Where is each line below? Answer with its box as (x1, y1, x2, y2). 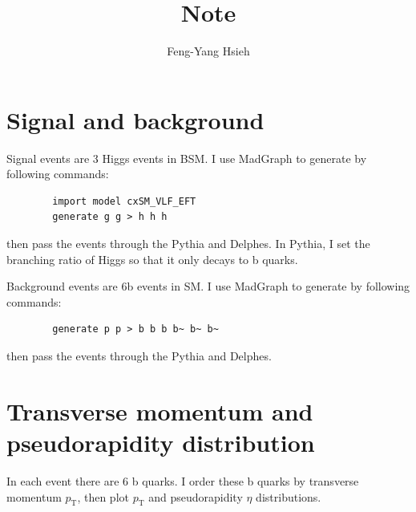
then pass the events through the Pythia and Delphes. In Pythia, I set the (6, 235, 370, 252)
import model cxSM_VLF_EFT (52, 195, 196, 207)
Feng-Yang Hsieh (167, 43, 250, 59)
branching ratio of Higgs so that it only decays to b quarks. (6, 250, 298, 267)
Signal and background (6, 103, 265, 136)
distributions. (256, 488, 321, 505)
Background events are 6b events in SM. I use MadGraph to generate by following (6, 278, 410, 295)
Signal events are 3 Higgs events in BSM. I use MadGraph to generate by (6, 149, 367, 166)
